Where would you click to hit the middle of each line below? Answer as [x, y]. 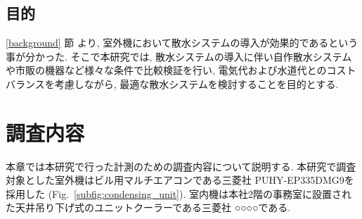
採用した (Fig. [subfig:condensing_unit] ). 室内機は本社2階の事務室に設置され [179, 193]
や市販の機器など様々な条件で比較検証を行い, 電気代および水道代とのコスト [181, 70]
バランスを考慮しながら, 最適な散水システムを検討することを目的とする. [172, 83]
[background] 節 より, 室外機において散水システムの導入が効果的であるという [182, 43]
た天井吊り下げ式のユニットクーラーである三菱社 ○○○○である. [148, 207]
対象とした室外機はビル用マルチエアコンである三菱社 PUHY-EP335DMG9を [180, 180]
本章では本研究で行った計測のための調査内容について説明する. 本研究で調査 [181, 166]
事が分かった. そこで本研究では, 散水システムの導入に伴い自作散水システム [179, 56]
